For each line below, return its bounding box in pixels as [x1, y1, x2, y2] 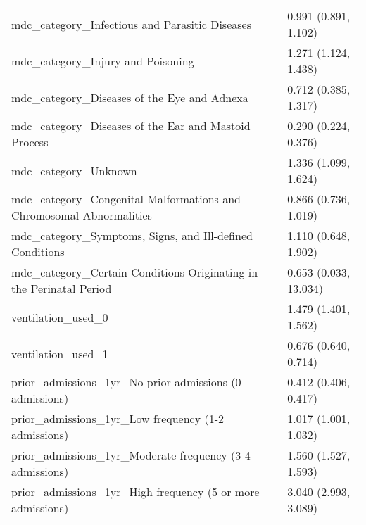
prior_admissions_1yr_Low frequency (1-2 [11, 410, 225, 426]
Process [11, 134, 49, 150]
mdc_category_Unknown [11, 162, 137, 179]
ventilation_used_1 [11, 345, 108, 362]
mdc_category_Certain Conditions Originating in [11, 264, 258, 280]
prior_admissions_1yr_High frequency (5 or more [11, 483, 260, 500]
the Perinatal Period [11, 280, 112, 296]
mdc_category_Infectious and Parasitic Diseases [11, 15, 251, 32]
